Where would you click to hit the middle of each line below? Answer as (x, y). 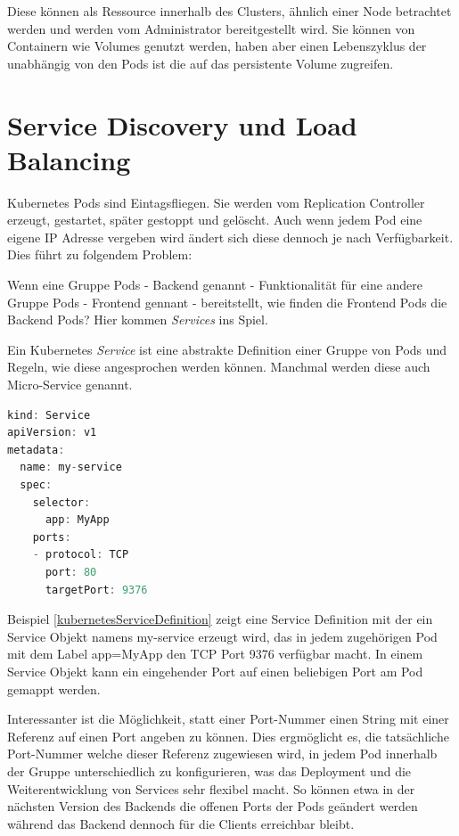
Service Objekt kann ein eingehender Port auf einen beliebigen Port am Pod (215, 671)
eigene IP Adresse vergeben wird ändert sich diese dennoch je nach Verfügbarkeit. (230, 237)
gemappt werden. (54, 688)
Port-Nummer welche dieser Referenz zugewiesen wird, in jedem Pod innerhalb (222, 754)
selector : (61, 502)
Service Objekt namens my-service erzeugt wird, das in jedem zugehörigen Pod (222, 636)
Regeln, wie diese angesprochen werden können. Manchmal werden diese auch (219, 367)
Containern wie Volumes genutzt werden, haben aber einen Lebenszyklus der (217, 46)
